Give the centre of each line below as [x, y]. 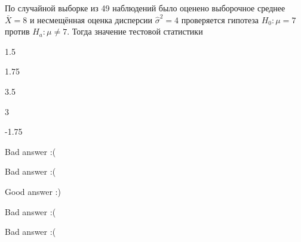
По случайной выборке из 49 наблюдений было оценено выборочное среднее [145, 8]
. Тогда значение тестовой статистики [135, 31]
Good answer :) [33, 191]
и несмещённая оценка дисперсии [91, 19]
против [17, 31]
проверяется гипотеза [220, 19]
